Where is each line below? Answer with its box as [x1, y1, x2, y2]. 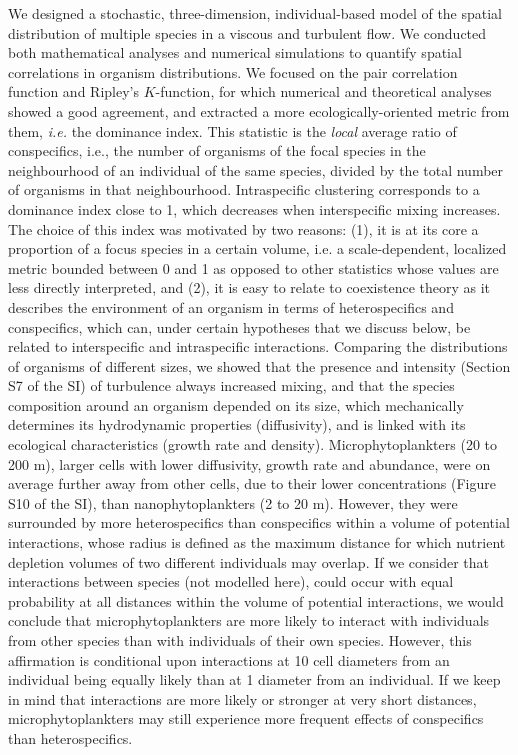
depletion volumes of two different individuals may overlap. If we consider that [8, 551, 490, 572]
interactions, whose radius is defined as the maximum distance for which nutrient [8, 532, 506, 553]
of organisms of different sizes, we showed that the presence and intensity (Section [8, 355, 511, 376]
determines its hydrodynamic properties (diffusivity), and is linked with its [8, 414, 466, 435]
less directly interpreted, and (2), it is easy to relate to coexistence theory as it [8, 277, 491, 298]
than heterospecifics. [8, 727, 133, 748]
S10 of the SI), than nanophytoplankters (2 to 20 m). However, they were [8, 492, 458, 513]
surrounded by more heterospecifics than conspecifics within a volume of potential [8, 512, 510, 533]
